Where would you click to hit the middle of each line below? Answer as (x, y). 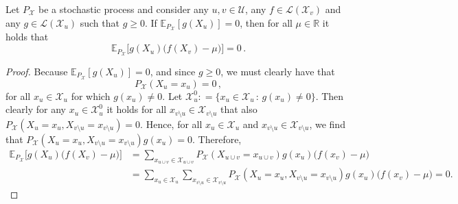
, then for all (266, 22)
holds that (27, 37)
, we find (327, 124)
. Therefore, (217, 139)
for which (91, 95)
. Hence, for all (171, 124)
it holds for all (137, 109)
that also (239, 109)
